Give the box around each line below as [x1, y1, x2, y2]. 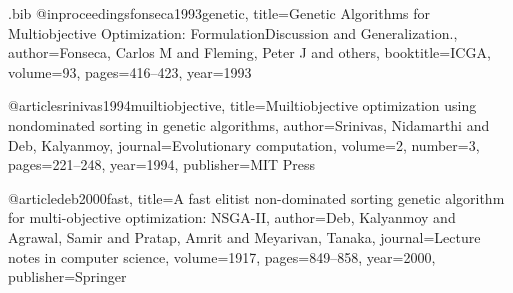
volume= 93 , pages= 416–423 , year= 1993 [8, 61, 252, 82]
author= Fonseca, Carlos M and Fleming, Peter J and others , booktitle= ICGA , [8, 42, 491, 63]
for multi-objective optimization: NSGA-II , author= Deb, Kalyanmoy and [8, 207, 456, 228]
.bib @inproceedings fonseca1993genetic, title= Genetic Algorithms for [8, 3, 431, 23]
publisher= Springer [8, 266, 127, 287]
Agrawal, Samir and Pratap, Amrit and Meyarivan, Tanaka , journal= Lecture [8, 226, 481, 247]
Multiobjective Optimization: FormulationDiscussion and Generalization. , [8, 22, 458, 43]
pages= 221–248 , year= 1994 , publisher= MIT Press [8, 154, 316, 175]
